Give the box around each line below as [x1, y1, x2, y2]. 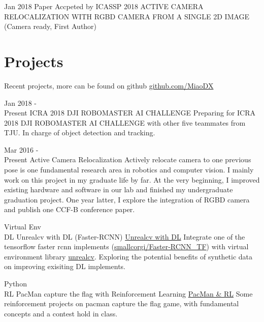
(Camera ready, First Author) [4, 21, 97, 32]
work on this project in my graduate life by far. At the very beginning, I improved [4, 174, 260, 185]
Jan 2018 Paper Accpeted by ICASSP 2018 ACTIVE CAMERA [4, 1, 204, 11]
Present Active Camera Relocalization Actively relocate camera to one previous [4, 154, 251, 165]
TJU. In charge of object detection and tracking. [4, 127, 155, 138]
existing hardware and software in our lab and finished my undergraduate [4, 184, 233, 195]
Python [4, 278, 27, 288]
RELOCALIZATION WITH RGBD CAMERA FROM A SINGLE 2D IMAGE [4, 11, 250, 21]
